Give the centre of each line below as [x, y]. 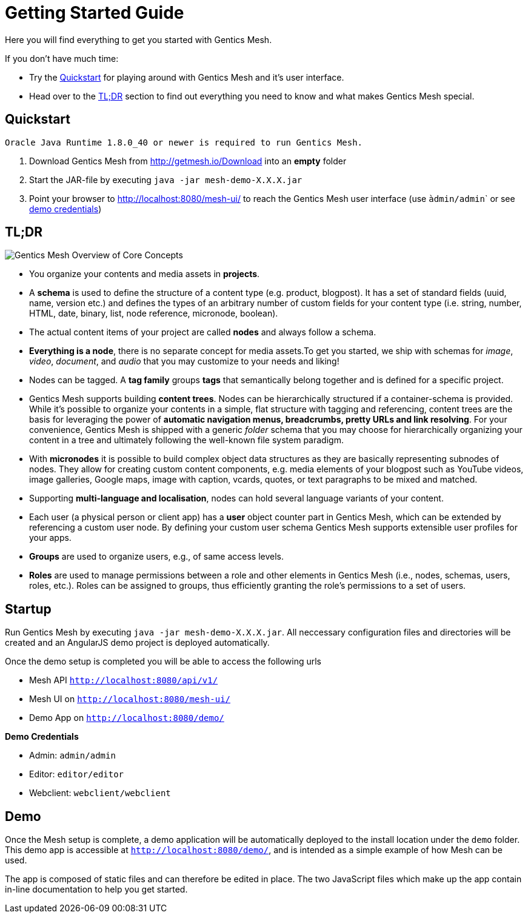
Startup [28, 609]
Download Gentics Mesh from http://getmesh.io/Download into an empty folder [188, 161]
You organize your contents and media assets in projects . [145, 274]
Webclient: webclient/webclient [100, 793]
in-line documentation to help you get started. [96, 890]
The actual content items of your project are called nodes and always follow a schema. [203, 332]
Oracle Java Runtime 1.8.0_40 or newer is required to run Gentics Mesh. [184, 142]
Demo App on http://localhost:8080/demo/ [127, 718]
